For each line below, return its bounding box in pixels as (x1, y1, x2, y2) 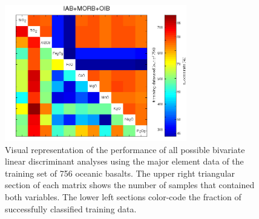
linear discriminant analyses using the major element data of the (5, 155, 244, 168)
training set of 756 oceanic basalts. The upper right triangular (5, 166, 235, 179)
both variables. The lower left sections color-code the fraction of (5, 190, 241, 203)
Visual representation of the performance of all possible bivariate (5, 143, 245, 155)
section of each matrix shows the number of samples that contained (5, 178, 255, 191)
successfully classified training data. (5, 202, 137, 215)
